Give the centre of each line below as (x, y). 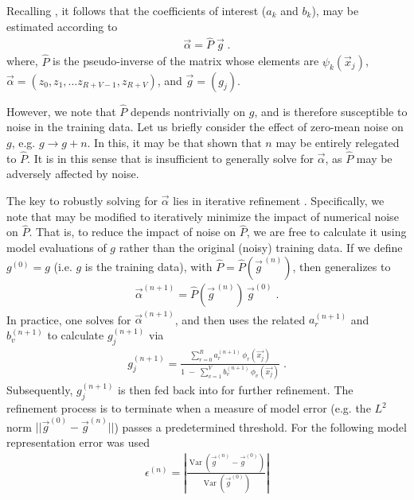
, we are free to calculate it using (326, 232)
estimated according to (62, 26)
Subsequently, (40, 390)
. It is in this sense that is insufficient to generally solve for (171, 158)
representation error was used (78, 442)
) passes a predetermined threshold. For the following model (260, 426)
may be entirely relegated (338, 143)
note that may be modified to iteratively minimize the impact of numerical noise (203, 216)
